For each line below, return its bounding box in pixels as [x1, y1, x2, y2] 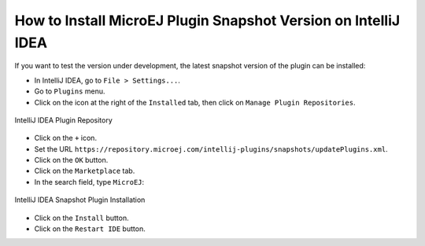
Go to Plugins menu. [34, 86, 105, 96]
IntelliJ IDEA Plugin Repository [14, 115, 113, 125]
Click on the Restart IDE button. [34, 224, 146, 233]
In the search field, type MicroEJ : [34, 177, 145, 186]
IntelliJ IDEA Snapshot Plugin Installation [14, 195, 146, 204]
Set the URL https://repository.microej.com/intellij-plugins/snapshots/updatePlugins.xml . [34, 144, 389, 153]
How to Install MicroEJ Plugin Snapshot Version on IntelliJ [14, 12, 401, 29]
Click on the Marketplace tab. [34, 166, 135, 176]
